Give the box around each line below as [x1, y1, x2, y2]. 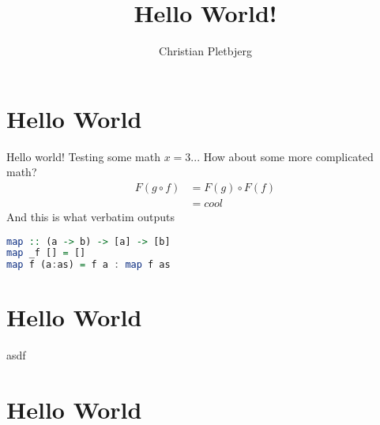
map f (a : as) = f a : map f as [6, 259, 171, 271]
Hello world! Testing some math [6, 148, 161, 164]
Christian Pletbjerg [159, 43, 252, 59]
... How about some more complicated [190, 148, 374, 164]
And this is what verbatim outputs [6, 208, 175, 224]
